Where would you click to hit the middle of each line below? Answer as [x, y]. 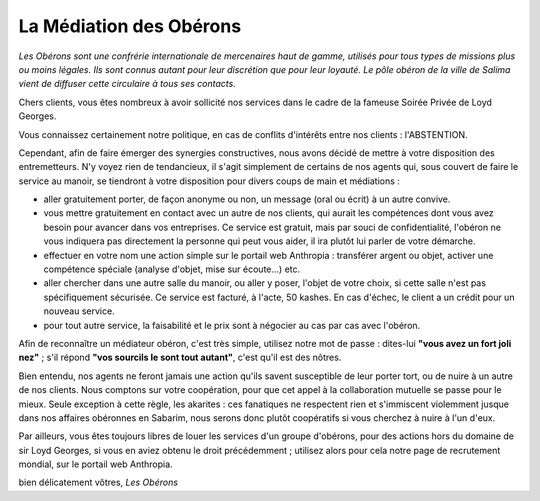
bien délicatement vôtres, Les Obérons [98, 482]
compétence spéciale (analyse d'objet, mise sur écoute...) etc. [172, 269]
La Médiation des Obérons [130, 26]
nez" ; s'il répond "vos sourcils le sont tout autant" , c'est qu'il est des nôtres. [180, 357]
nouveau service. [79, 311]
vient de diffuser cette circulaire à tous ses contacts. [127, 84]
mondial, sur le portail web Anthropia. [96, 464]
